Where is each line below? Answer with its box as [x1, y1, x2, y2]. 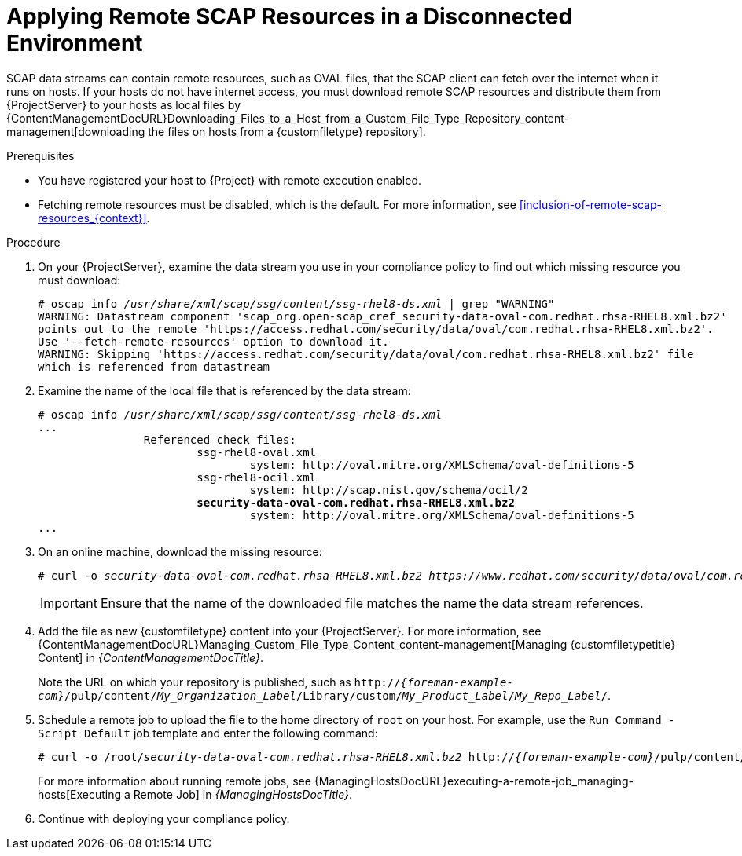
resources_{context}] [38, 210, 147, 225]
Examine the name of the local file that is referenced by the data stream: [38, 383, 411, 397]
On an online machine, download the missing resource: [38, 544, 322, 558]
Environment [6, 30, 143, 57]
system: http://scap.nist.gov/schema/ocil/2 [249, 483, 528, 496]
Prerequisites [6, 148, 75, 163]
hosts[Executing [38, 787, 122, 801]
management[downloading [6, 124, 145, 138]
